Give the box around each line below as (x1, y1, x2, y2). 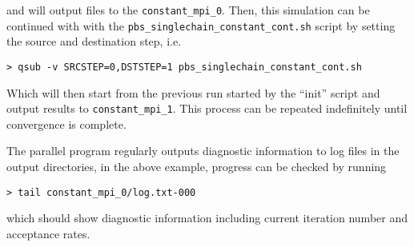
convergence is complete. (6, 115, 127, 132)
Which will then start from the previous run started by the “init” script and (6, 84, 380, 101)
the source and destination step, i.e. (6, 33, 182, 50)
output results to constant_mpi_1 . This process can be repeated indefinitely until (6, 100, 408, 117)
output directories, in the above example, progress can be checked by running (6, 158, 387, 174)
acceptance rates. (6, 225, 90, 241)
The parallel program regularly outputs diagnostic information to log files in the (6, 142, 400, 159)
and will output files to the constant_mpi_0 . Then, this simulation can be (6, 2, 370, 18)
